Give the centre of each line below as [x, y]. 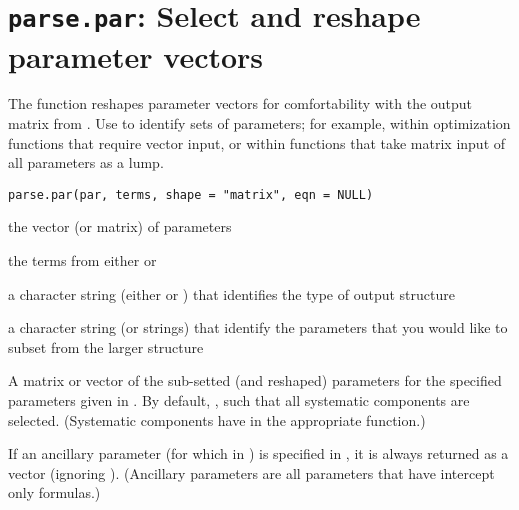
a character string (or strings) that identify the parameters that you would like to [258, 327]
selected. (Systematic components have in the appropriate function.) [217, 419]
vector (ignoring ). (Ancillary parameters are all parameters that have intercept [251, 472]
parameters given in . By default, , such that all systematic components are [239, 400]
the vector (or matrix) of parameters [120, 226]
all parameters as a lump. [86, 162]
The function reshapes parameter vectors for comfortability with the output [240, 103]
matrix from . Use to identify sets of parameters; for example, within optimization [259, 123]
